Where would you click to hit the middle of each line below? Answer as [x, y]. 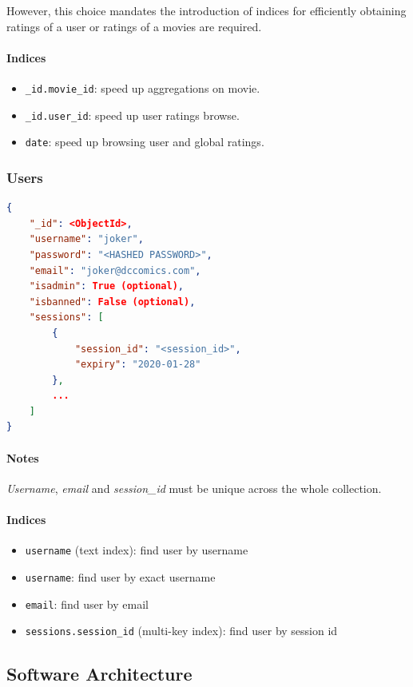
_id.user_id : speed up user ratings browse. [132, 115]
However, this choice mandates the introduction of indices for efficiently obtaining [206, 10]
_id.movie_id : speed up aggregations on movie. [143, 87]
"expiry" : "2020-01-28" [138, 365]
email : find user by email [87, 604]
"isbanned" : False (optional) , [112, 302]
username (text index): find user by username [137, 550]
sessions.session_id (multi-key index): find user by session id [181, 631]
